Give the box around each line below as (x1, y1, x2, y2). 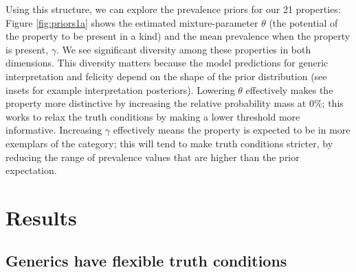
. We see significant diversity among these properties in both (56, 42, 311, 56)
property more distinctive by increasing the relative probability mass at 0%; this (5, 96, 344, 110)
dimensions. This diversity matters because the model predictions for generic (5, 55, 329, 70)
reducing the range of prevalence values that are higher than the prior (5, 149, 300, 164)
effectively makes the (245, 82, 333, 97)
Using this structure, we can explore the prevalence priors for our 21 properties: (5, 2, 341, 16)
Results (5, 203, 77, 231)
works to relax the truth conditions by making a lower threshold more (5, 109, 300, 123)
